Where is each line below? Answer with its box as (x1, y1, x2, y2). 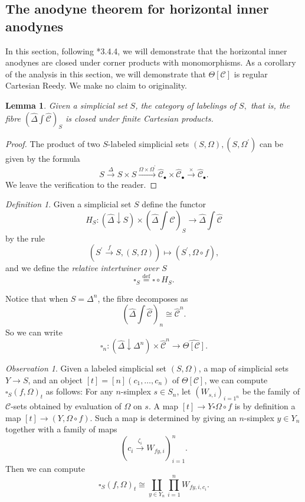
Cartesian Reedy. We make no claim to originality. (5, 79, 187, 92)
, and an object (28, 373, 83, 386)
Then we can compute (5, 462, 85, 475)
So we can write (5, 326, 63, 338)
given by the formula (5, 152, 80, 165)
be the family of (242, 385, 300, 397)
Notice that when (5, 292, 68, 304)
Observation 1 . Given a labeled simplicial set (5, 362, 167, 374)
